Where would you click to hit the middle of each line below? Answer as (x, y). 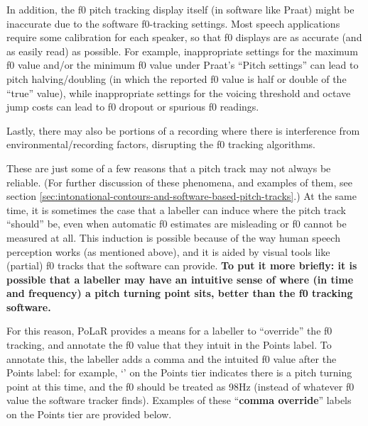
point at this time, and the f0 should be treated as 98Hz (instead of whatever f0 (180, 386)
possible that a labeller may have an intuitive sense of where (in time (180, 279)
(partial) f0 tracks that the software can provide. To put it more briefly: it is (182, 265)
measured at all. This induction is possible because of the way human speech (173, 237)
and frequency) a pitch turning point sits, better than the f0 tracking (180, 293)
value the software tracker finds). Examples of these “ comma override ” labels (179, 400)
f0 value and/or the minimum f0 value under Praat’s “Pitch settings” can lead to (183, 65)
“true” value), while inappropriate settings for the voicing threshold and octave (179, 93)
